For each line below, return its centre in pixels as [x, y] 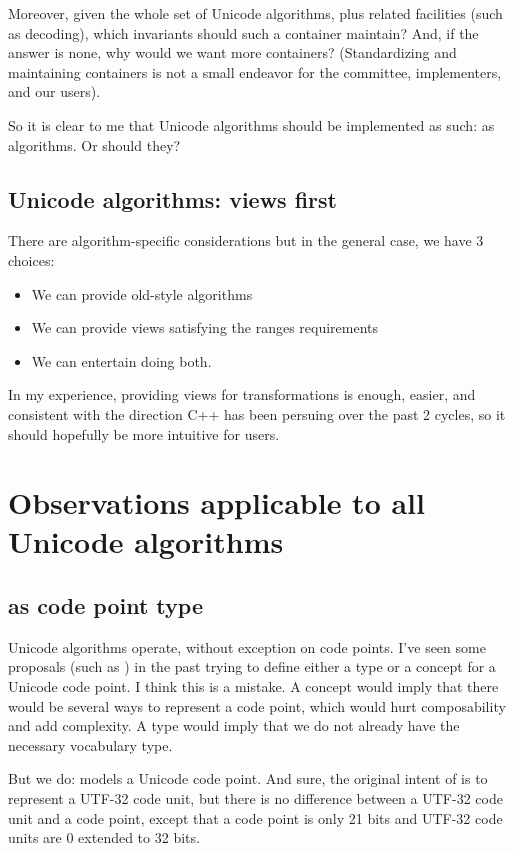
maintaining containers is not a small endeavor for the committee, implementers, [255, 71]
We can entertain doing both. [121, 360]
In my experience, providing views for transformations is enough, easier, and [242, 394]
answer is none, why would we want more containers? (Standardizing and [232, 52]
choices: [31, 259]
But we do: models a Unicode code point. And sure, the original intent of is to [248, 778]
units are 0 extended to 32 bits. [104, 837]
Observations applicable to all [216, 502]
